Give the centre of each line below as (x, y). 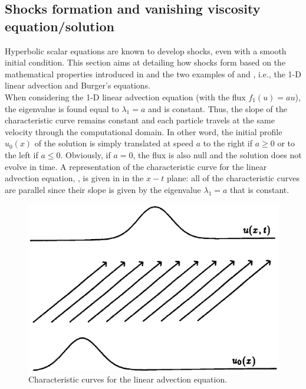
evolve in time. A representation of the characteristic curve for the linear (136, 166)
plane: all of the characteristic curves (233, 178)
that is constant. (260, 189)
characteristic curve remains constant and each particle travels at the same (140, 120)
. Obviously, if (85, 154)
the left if (22, 154)
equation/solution (60, 26)
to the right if (228, 143)
